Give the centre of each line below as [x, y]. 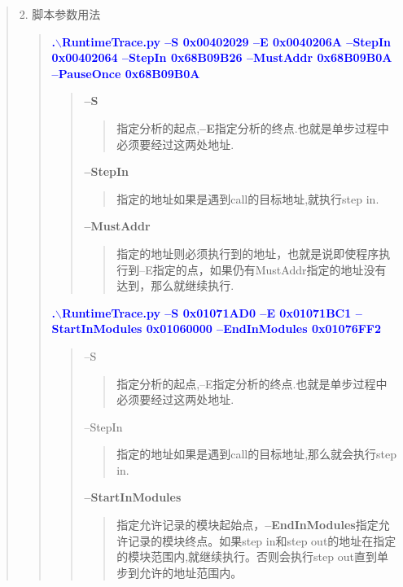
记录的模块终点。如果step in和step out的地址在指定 [262, 540]
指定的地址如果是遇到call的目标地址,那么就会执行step [257, 454]
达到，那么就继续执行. [175, 285]
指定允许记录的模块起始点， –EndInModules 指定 [247, 525]
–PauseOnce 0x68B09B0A [126, 73]
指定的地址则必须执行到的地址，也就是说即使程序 [248, 253]
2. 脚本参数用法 [60, 14]
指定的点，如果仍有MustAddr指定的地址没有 [269, 269]
